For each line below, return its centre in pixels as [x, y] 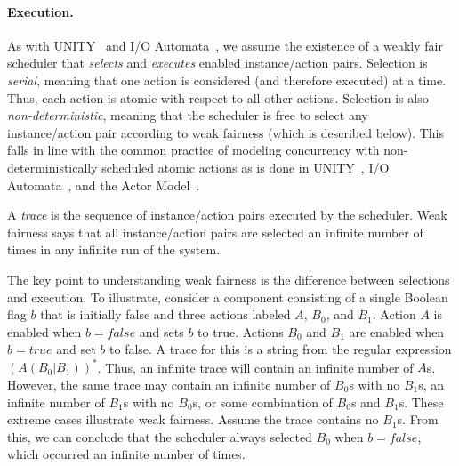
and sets [161, 331]
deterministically [52, 167]
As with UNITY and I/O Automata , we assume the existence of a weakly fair [225, 45]
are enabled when [397, 331]
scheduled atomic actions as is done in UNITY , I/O [246, 167]
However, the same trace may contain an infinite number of [169, 384]
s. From [418, 419]
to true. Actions [241, 331]
